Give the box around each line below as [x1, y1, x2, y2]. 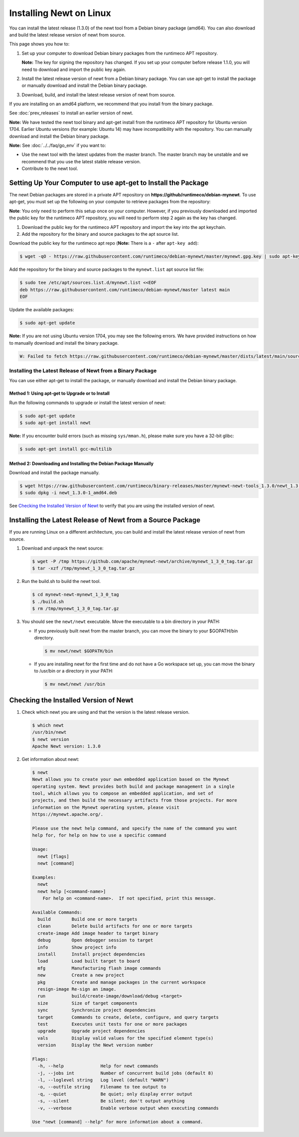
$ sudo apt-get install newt [19, 420, 91, 426]
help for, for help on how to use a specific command [32, 832, 166, 838]
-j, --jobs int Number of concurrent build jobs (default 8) [37, 1070, 214, 1076]
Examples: [32, 874, 56, 880]
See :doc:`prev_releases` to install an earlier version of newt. [9, 110, 134, 116]
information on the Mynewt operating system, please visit [32, 804, 179, 810]
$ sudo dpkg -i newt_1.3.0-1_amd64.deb [19, 490, 117, 496]
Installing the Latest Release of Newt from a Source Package [9, 516, 200, 525]
